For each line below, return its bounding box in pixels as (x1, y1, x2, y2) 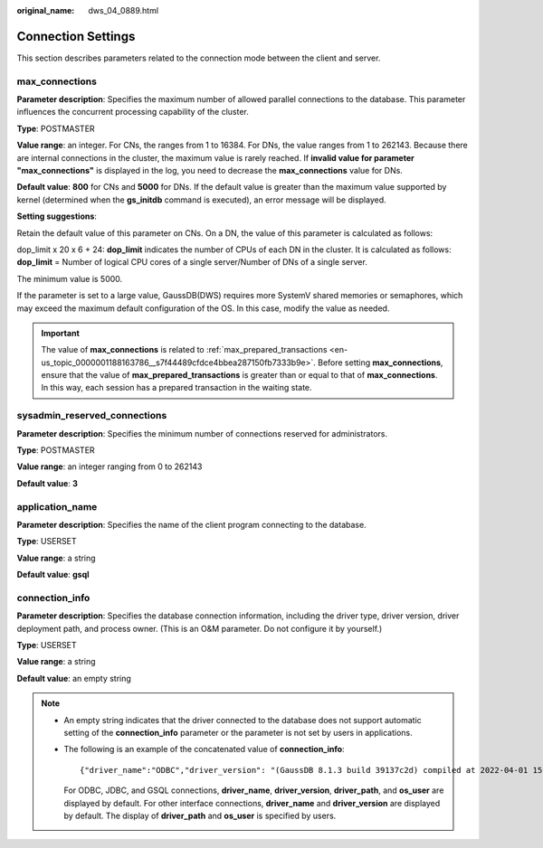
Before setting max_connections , (317, 357, 443, 368)
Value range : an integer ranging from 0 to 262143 (16, 461, 203, 472)
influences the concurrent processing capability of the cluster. (16, 107, 249, 118)
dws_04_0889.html (88, 5, 158, 15)
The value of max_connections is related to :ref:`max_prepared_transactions (41, 344, 328, 355)
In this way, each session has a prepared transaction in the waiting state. (41, 382, 312, 393)
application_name (16, 500, 98, 513)
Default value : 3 (16, 477, 79, 488)
